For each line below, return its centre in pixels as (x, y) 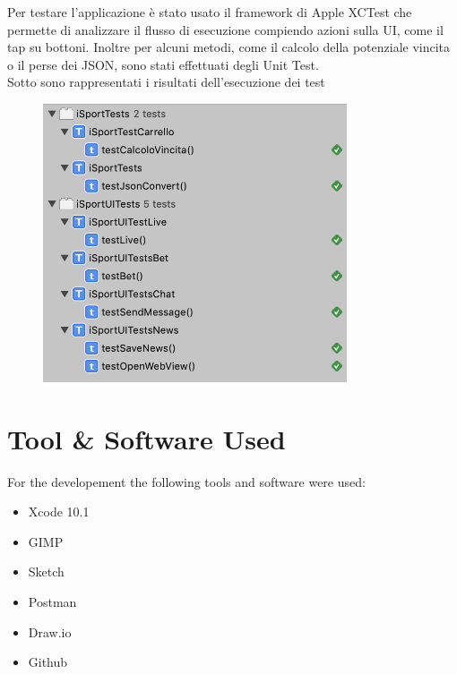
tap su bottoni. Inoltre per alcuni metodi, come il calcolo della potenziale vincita (229, 47)
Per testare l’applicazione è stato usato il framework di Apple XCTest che (210, 12)
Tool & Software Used (147, 438)
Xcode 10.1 (59, 512)
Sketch (46, 572)
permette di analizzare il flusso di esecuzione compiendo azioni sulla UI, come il (225, 29)
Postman (52, 602)
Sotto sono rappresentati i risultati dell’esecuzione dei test (166, 82)
